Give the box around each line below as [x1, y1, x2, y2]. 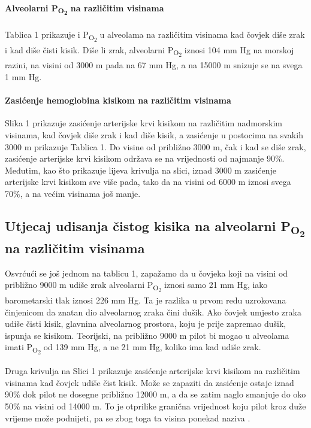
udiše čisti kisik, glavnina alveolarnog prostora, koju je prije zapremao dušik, [5, 317, 286, 330]
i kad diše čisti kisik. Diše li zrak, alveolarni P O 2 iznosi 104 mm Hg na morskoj [5, 43, 294, 59]
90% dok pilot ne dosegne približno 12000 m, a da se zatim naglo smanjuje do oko [5, 388, 306, 400]
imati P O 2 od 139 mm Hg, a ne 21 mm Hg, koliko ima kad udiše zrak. [5, 341, 261, 357]
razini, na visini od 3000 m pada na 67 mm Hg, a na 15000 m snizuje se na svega [5, 59, 303, 71]
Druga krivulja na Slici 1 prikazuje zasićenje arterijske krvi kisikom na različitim [5, 365, 300, 377]
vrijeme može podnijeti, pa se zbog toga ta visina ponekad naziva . [5, 411, 250, 424]
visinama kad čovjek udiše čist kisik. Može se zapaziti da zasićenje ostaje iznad [5, 376, 294, 388]
